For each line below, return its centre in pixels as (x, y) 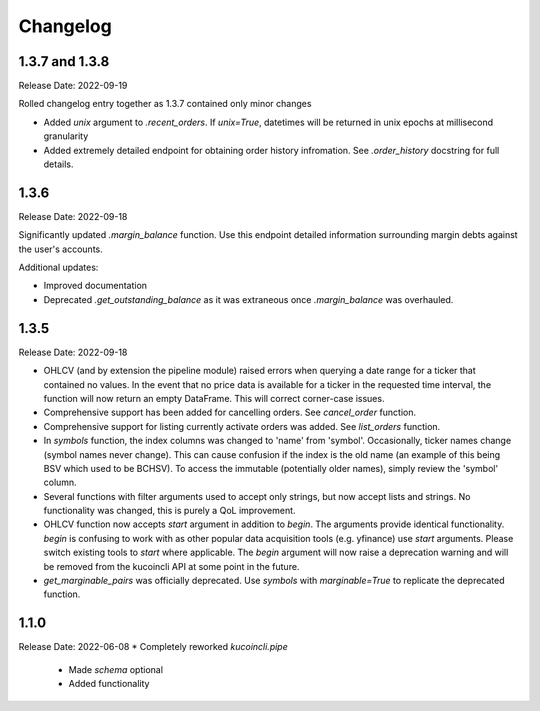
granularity (66, 136)
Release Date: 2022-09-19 (73, 86)
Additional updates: (58, 267)
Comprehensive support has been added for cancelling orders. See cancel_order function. (230, 412)
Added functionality (109, 684)
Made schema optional (116, 669)
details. (58, 164)
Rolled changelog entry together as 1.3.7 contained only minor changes (165, 104)
